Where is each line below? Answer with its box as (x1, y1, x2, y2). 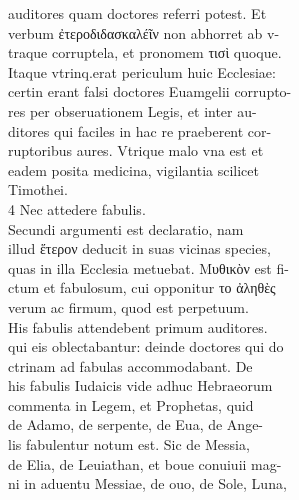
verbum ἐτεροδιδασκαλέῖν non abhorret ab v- (8, 22, 280, 43)
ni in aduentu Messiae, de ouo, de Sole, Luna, (8, 473, 287, 494)
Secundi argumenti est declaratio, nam (8, 218, 244, 239)
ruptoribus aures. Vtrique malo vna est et (8, 140, 264, 161)
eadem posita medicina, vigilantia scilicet (8, 159, 259, 180)
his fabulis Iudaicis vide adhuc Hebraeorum (8, 375, 273, 396)
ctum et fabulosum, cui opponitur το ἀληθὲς (8, 277, 276, 298)
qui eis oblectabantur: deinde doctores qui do (8, 336, 284, 357)
